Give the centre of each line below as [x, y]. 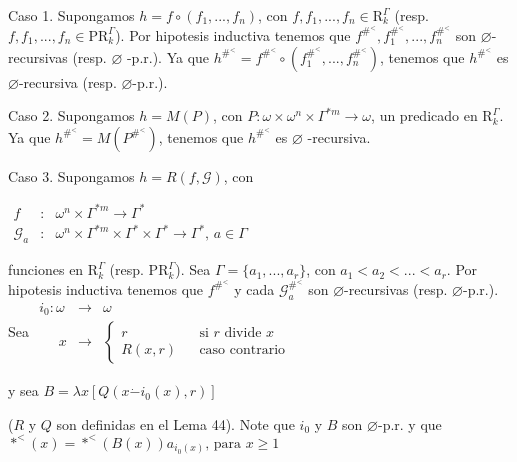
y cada [254, 288]
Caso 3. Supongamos [71, 175]
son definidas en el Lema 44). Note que [175, 423]
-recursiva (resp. [67, 81]
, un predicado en [424, 115]
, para [223, 443]
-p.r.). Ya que [168, 56]
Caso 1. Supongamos [71, 15]
